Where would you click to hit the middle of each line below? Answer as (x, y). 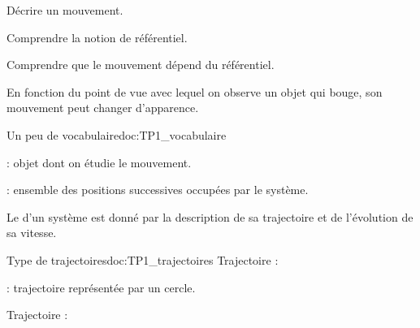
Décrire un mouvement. (65, 10)
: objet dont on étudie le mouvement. (99, 162)
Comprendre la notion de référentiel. (97, 37)
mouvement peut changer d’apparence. (103, 108)
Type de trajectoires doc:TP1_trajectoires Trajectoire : (143, 259)
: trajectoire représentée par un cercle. (101, 287)
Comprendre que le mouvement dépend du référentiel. (141, 65)
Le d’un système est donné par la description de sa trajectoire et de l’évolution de (210, 216)
